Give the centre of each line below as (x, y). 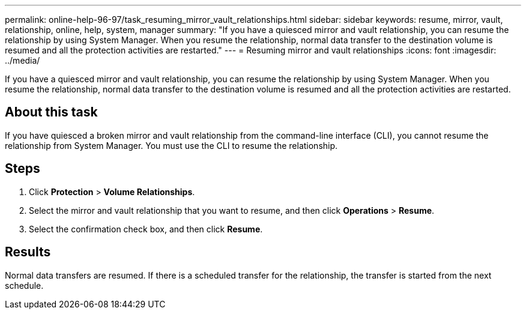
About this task (51, 112)
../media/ (23, 60)
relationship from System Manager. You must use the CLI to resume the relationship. (171, 145)
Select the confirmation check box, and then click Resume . (146, 229)
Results (28, 252)
